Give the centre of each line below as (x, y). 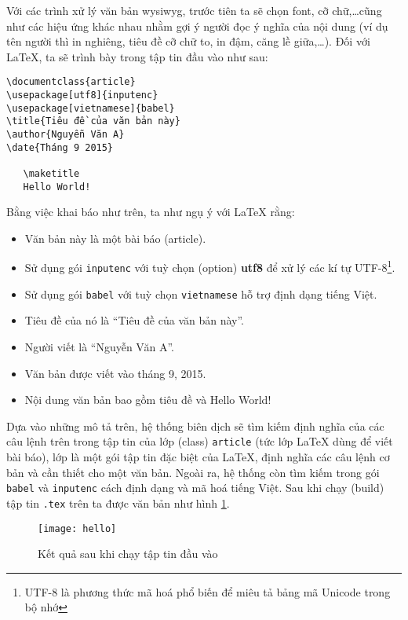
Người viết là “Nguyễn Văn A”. (99, 347)
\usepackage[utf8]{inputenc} (82, 95)
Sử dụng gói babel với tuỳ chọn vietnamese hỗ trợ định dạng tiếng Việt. (201, 293)
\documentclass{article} (71, 82)
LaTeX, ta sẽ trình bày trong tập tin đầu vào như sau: (137, 56)
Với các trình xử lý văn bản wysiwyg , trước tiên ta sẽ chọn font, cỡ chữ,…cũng (194, 10)
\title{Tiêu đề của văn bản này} (93, 121)
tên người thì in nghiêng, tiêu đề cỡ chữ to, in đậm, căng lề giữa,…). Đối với (188, 41)
